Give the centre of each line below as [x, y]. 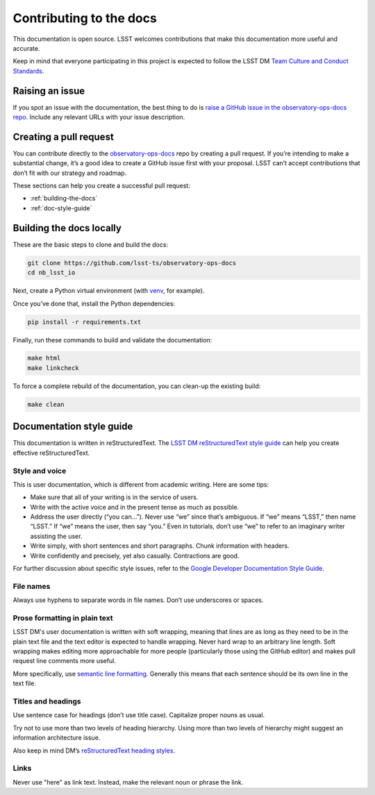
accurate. [26, 48]
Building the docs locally [67, 228]
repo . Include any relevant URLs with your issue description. [99, 117]
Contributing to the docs [85, 18]
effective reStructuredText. [51, 453]
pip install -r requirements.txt [84, 322]
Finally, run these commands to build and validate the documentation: [112, 340]
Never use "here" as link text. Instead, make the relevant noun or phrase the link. [128, 782]
